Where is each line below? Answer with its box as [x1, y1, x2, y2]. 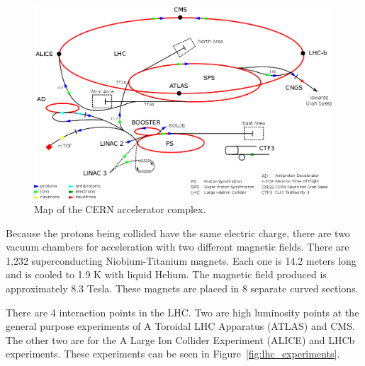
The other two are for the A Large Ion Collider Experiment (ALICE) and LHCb [6, 332, 355, 347]
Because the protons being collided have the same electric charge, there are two [6, 225, 350, 240]
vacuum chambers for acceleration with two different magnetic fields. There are [6, 239, 349, 254]
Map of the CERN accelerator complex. [34, 202, 206, 216]
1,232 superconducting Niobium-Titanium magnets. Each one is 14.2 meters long [6, 253, 356, 268]
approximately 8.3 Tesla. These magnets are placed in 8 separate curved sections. [6, 280, 359, 295]
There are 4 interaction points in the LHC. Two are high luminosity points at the [6, 304, 359, 319]
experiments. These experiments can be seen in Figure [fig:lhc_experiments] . [6, 346, 340, 361]
